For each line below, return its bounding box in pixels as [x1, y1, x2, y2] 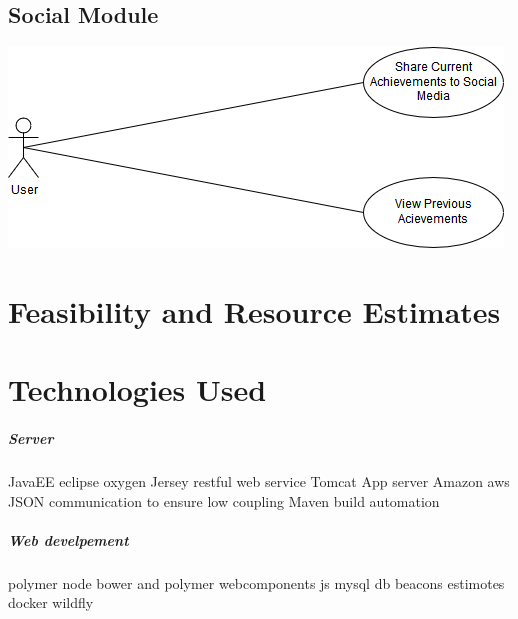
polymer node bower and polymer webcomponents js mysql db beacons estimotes [8, 572, 505, 593]
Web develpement [8, 529, 129, 550]
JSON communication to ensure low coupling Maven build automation [8, 490, 440, 511]
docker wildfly [8, 592, 94, 613]
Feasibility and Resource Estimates [8, 290, 501, 331]
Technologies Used [8, 369, 267, 410]
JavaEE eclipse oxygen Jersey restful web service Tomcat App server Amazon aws [8, 471, 510, 492]
